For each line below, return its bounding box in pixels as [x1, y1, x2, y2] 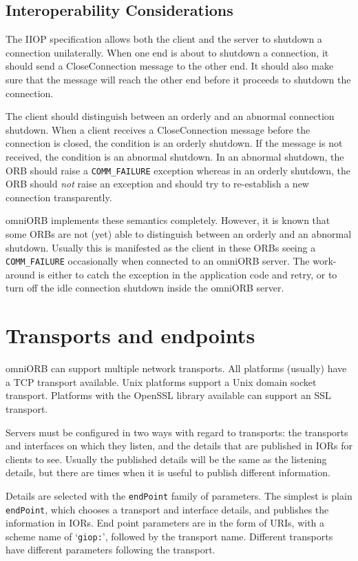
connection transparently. [6, 190, 112, 204]
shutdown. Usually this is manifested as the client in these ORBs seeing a [6, 240, 316, 254]
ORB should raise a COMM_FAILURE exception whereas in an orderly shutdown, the [6, 163, 350, 177]
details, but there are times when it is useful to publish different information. [6, 465, 330, 480]
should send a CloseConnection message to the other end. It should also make [6, 59, 334, 73]
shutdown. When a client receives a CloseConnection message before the [6, 122, 310, 136]
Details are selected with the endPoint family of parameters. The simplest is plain [6, 488, 352, 502]
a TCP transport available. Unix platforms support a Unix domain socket [6, 374, 317, 389]
